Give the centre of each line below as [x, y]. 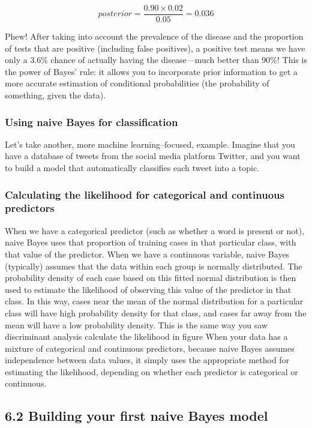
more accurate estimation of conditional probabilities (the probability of [137, 83]
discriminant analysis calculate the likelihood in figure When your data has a [146, 336]
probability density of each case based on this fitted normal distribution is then [151, 278]
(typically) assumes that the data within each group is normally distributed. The [154, 266]
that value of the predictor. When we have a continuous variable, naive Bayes [147, 254]
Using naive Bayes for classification [91, 122]
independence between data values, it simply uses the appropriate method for [147, 360]
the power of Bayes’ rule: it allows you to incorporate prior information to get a [151, 71]
